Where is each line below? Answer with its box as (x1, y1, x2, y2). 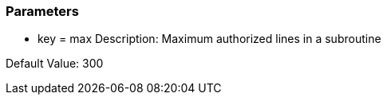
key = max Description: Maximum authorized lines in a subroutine (38, 32, 381, 46)
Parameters (6, 3, 79, 19)
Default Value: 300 (6, 56, 104, 71)
